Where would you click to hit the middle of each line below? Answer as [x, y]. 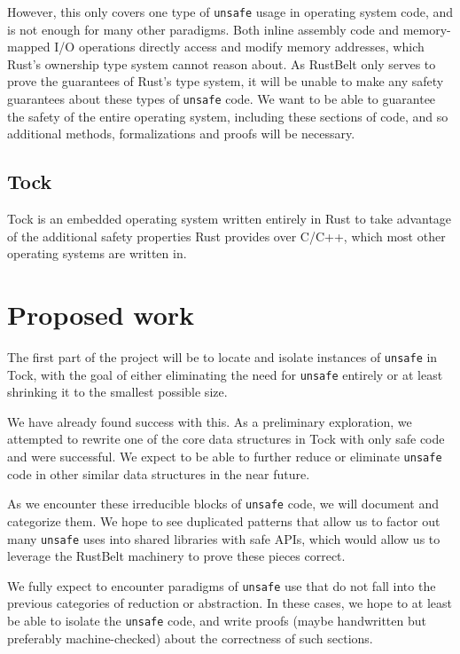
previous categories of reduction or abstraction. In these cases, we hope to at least [230, 603]
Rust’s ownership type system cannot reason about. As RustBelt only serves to [222, 63]
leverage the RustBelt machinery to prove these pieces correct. [176, 556]
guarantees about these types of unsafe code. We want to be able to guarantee [222, 99]
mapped [29, 47]
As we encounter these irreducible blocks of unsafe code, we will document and [223, 504]
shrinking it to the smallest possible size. [117, 392]
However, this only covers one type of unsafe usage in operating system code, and [230, 12]
